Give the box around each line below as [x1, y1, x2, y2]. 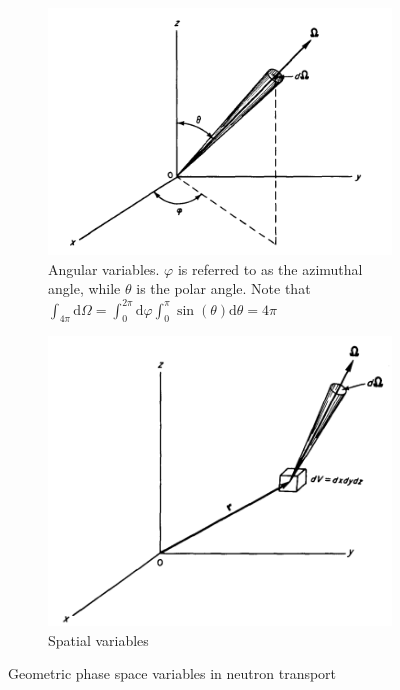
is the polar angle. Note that [136, 278, 311, 299]
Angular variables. [48, 258, 160, 279]
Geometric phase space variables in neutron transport [8, 663, 337, 684]
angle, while [48, 278, 121, 299]
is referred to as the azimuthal [177, 258, 363, 279]
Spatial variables [48, 629, 149, 650]
